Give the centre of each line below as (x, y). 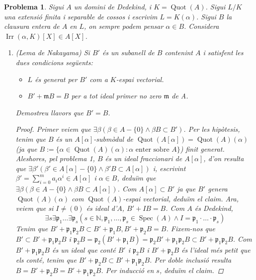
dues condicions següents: (54, 62)
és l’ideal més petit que (216, 249)
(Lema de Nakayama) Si (53, 52)
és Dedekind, (214, 208)
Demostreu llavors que (49, 112)
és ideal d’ (102, 208)
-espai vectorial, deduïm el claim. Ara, (181, 198)
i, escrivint (169, 168)
